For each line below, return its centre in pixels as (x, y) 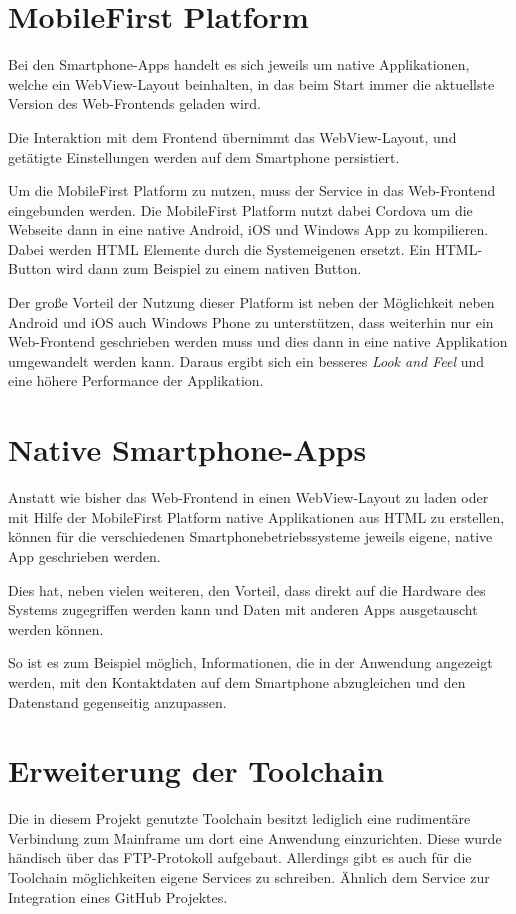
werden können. (56, 628)
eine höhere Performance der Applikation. (136, 380)
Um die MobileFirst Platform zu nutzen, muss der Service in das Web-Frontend (252, 190)
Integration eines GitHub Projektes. (118, 896)
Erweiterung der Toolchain (196, 770)
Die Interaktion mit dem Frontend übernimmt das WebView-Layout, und (232, 136)
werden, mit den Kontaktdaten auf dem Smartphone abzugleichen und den (237, 681)
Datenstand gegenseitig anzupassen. (117, 701)
